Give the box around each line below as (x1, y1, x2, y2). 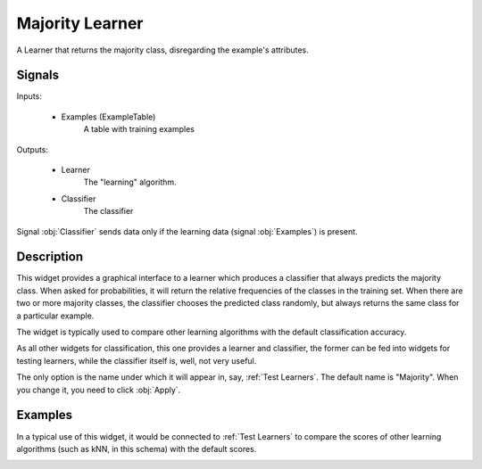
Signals (16, 68, 60, 83)
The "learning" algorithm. (83, 177, 178, 187)
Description (16, 250, 84, 265)
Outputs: (16, 144, 49, 155)
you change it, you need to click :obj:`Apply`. (16, 384, 181, 395)
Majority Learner (16, 13, 144, 33)
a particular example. (16, 310, 95, 321)
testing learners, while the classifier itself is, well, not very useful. (16, 355, 257, 366)
